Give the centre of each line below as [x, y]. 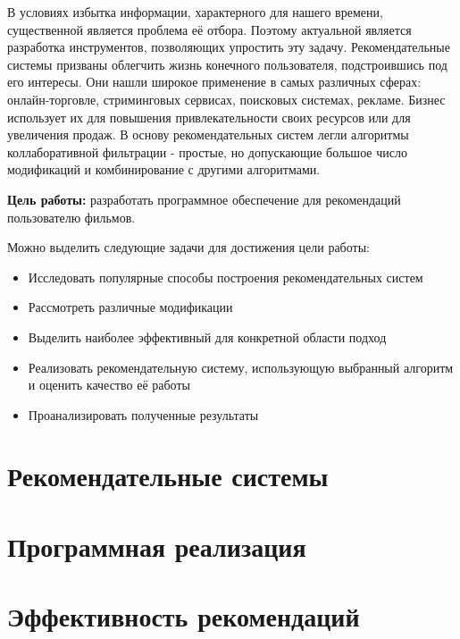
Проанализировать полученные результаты [143, 414]
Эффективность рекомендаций [184, 616]
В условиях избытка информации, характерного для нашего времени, [195, 12]
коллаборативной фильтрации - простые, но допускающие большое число [207, 151]
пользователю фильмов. [71, 217]
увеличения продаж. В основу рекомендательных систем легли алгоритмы [208, 135]
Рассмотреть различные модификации [130, 307]
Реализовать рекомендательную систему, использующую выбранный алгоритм [241, 367]
